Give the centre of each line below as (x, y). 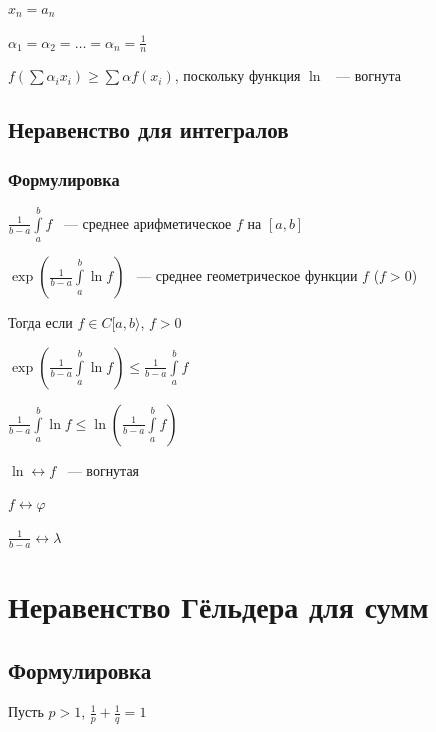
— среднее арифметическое (147, 222)
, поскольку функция (237, 75)
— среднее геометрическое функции (247, 275)
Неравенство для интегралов (148, 129)
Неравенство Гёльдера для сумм (218, 606)
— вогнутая (103, 469)
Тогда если (40, 322)
